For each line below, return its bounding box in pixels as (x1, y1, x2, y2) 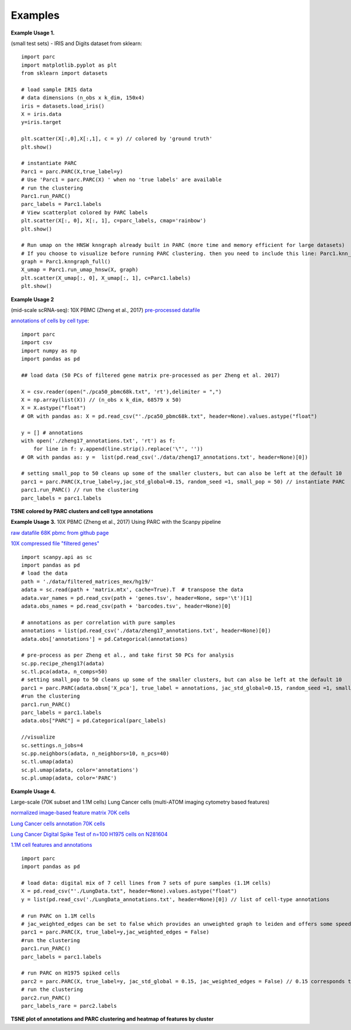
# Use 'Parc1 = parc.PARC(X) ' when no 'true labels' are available (21, 176, 222, 183)
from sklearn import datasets (21, 70, 108, 77)
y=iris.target (21, 119, 61, 126)
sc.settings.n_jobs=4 (21, 742, 83, 749)
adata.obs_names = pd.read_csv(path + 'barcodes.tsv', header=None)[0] (21, 603, 231, 609)
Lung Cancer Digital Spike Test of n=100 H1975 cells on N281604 (11, 831, 168, 838)
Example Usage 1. (11, 29, 55, 36)
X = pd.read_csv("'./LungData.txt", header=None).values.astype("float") (21, 888, 238, 895)
